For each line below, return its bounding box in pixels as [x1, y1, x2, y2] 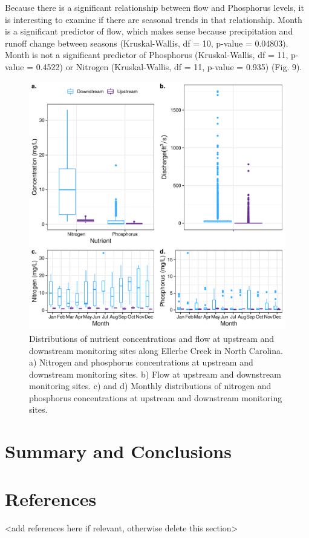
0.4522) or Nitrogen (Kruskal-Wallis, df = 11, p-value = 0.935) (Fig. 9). [36, 60, 302, 73]
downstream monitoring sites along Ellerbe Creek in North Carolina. [29, 344, 283, 356]
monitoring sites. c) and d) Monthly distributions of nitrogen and [29, 379, 272, 392]
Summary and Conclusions [5, 439, 232, 464]
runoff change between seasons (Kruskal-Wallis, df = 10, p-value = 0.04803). [5, 36, 288, 49]
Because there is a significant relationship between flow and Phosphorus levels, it [5, 1, 304, 13]
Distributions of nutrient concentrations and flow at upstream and [29, 332, 275, 344]
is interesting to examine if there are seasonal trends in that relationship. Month [5, 13, 302, 25]
